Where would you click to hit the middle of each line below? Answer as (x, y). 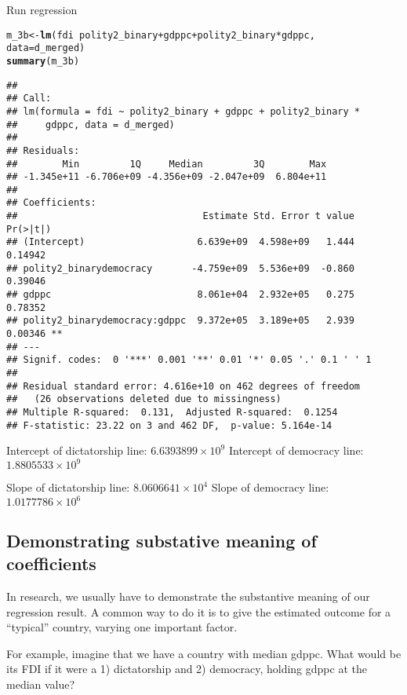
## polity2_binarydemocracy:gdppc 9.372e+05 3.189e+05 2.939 (180, 321)
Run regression (42, 9)
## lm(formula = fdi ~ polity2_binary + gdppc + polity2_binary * (184, 111)
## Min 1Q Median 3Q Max (167, 164)
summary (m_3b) (43, 61)
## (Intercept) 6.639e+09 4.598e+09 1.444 (180, 242)
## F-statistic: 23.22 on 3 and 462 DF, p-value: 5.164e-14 (169, 425)
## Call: (29, 99)
